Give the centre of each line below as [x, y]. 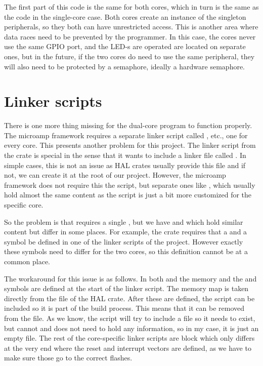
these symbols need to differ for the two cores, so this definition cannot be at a [126, 251]
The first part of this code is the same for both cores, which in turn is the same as [131, 7]
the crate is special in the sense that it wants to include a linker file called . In [125, 155]
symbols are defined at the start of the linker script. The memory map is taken [126, 288]
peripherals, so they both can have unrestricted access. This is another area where [131, 27]
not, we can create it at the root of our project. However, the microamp [115, 175]
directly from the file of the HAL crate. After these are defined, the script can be [129, 298]
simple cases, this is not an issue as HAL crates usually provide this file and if [125, 165]
